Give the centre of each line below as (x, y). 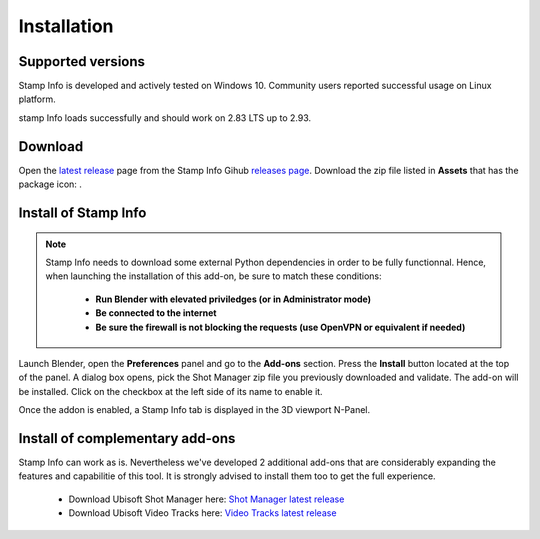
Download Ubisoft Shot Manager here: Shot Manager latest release (206, 499)
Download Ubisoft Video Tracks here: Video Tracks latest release (202, 513)
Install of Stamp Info (82, 212)
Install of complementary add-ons (127, 438)
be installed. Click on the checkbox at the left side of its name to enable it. (171, 391)
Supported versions (81, 61)
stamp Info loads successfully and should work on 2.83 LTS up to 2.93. (165, 117)
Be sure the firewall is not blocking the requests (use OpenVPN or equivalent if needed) (280, 327)
